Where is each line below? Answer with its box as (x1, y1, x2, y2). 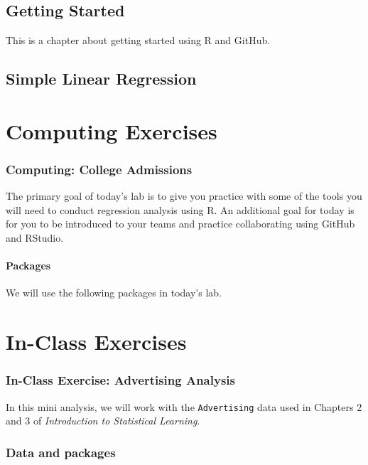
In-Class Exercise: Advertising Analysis (6, 371, 235, 389)
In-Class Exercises (6, 327, 187, 356)
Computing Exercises (6, 116, 217, 145)
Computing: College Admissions (6, 160, 193, 178)
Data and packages (6, 443, 116, 461)
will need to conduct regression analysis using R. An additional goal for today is (6, 202, 355, 217)
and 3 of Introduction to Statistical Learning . (6, 413, 200, 428)
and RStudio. (6, 230, 64, 245)
